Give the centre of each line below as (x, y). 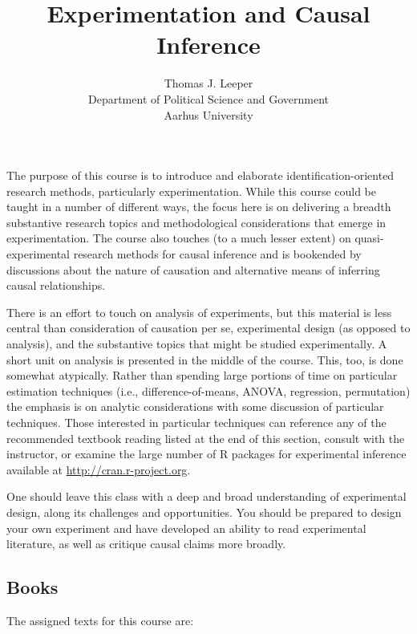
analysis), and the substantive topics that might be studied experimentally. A (197, 344)
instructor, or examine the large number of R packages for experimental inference (206, 454)
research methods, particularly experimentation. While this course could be (192, 191)
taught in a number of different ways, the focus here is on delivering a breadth (199, 207)
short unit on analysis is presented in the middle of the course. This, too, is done (205, 359)
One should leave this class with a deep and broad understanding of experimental (206, 496)
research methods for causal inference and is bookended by (217, 254)
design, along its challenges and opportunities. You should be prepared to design (204, 512)
